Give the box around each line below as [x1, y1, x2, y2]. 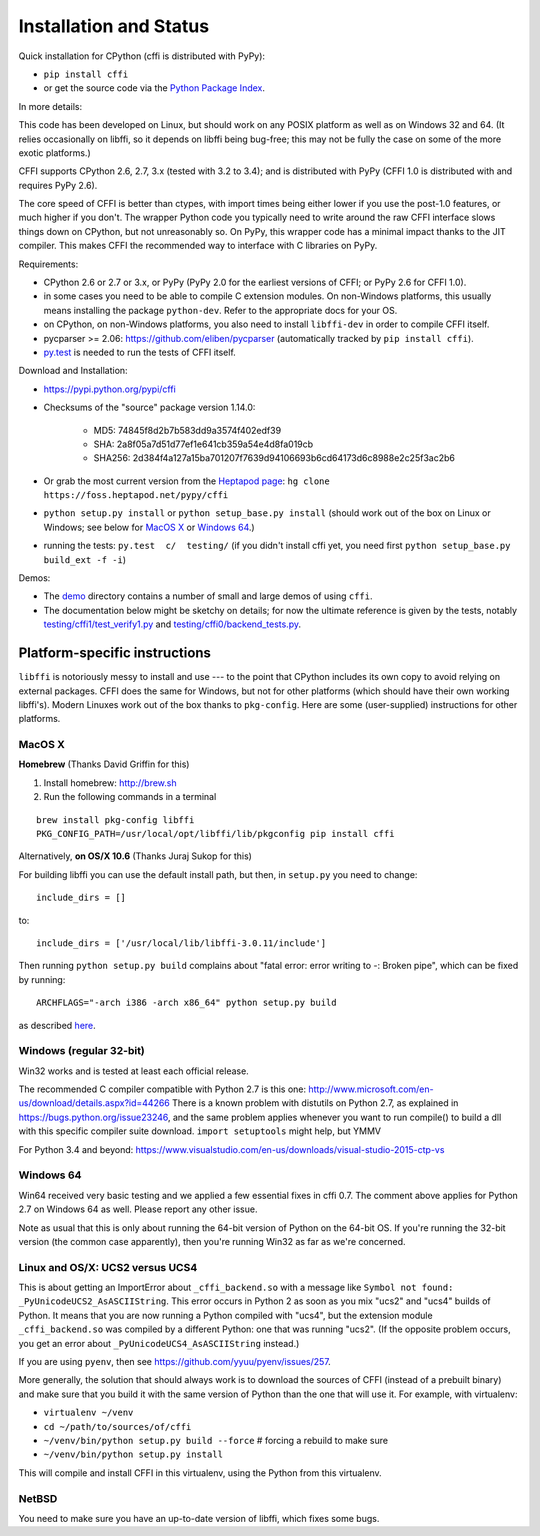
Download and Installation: [18, 365, 129, 377]
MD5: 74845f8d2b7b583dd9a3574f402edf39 [93, 424, 282, 436]
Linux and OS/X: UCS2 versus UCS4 [18, 1260, 198, 1274]
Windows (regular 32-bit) [18, 1044, 145, 1058]
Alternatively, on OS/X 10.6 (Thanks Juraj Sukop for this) [18, 850, 252, 862]
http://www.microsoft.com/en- [308, 1083, 434, 1095]
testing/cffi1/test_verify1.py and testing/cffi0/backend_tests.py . [43, 618, 302, 630]
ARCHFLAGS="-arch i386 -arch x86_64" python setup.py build [36, 997, 337, 1009]
